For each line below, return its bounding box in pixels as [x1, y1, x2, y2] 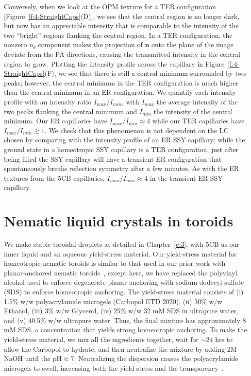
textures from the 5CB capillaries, [4, 172, 105, 183]
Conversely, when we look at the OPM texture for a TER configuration [4, 1, 216, 11]
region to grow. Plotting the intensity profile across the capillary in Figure [4, 58, 225, 68]
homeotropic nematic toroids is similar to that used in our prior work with [4, 258, 226, 268]
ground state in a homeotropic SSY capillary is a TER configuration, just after [4, 144, 239, 154]
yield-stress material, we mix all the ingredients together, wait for [4, 334, 199, 344]
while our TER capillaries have [152, 116, 245, 126]
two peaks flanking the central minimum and [4, 106, 137, 116]
